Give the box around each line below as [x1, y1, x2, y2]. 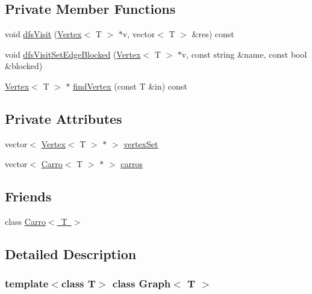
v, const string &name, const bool [181, 47, 307, 60]
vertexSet [123, 137, 158, 150]
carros [120, 158, 143, 170]
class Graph [112, 276, 171, 291]
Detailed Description [5, 245, 137, 263]
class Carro [5, 215, 46, 228]
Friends [5, 187, 52, 206]
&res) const [192, 28, 234, 40]
